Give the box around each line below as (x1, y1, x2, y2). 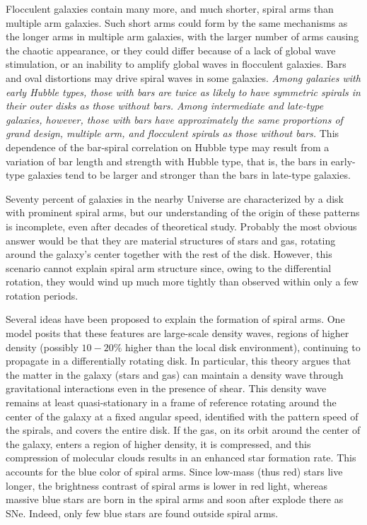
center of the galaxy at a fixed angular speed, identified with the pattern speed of (6, 408, 359, 423)
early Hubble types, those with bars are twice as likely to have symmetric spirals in (6, 84, 361, 99)
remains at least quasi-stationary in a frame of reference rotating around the (6, 395, 337, 410)
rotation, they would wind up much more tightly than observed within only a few (6, 274, 359, 289)
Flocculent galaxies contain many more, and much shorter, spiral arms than (6, 1, 334, 16)
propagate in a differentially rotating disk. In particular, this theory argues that (6, 353, 351, 368)
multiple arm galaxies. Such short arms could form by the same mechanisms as (6, 15, 348, 30)
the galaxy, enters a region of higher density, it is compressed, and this (6, 436, 311, 451)
